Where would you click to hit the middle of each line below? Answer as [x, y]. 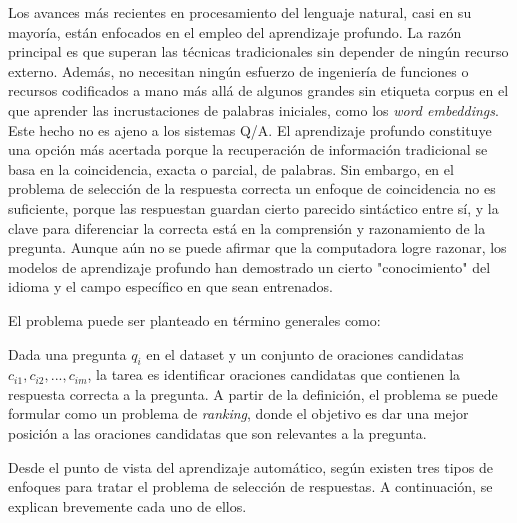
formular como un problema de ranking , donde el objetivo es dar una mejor [238, 413]
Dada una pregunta [67, 353]
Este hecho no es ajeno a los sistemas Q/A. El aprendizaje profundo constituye [250, 129]
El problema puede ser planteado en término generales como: [194, 319]
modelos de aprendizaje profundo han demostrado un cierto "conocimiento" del [249, 266]
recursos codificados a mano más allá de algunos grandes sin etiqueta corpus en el [258, 90]
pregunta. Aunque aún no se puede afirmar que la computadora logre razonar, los [257, 247]
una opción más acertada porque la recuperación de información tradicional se [248, 149]
